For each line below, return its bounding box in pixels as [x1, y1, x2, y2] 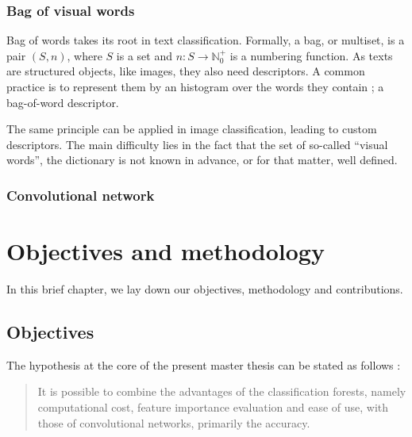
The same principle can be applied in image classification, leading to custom [6, 121, 377, 137]
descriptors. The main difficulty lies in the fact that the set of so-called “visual [6, 136, 388, 152]
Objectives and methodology [6, 235, 325, 266]
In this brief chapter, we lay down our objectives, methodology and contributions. [6, 280, 403, 297]
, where [67, 47, 102, 63]
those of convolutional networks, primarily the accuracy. [37, 414, 310, 431]
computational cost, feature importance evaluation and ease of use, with [37, 398, 389, 415]
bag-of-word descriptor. [6, 94, 119, 110]
